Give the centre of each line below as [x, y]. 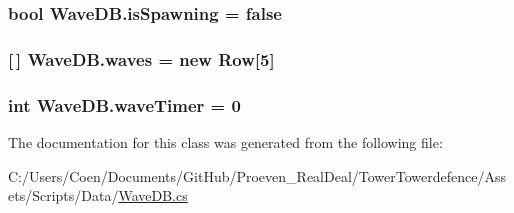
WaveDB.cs [153, 195]
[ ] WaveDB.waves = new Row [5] [141, 58]
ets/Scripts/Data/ [63, 195]
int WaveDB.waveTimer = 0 [124, 104]
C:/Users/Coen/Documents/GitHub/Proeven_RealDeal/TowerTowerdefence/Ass [257, 175]
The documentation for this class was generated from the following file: [225, 141]
